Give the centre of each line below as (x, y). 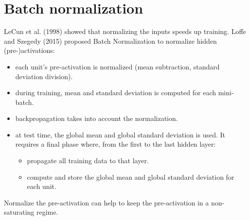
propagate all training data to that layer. (88, 161)
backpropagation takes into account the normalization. (97, 118)
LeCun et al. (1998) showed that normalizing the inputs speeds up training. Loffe (125, 31)
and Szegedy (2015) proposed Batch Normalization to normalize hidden (110, 41)
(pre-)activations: (29, 50)
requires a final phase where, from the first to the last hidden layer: (116, 144)
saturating (19, 212)
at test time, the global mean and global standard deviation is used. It (120, 134)
